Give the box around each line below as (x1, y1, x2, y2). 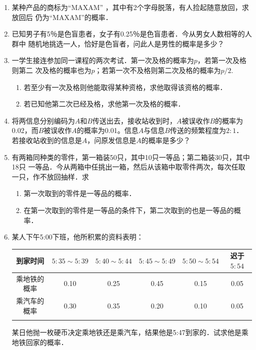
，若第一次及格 (197, 55, 246, 65)
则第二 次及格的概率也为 (11, 64, 91, 75)
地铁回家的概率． (11, 336, 68, 347)
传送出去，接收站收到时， (92, 115, 176, 125)
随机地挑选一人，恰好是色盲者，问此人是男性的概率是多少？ (28, 38, 224, 48)
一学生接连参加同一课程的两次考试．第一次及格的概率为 (11, 55, 194, 65)
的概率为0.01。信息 (76, 125, 138, 135)
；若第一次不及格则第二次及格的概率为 (94, 64, 221, 75)
